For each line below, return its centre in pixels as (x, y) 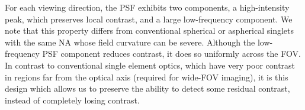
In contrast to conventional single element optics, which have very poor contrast (150, 65)
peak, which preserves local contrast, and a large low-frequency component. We (149, 19)
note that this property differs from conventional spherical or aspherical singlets (150, 30)
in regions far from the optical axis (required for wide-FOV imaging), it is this (147, 77)
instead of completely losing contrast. (72, 100)
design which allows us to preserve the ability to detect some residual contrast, (147, 88)
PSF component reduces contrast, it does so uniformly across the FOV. (171, 54)
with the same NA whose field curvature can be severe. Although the (130, 42)
